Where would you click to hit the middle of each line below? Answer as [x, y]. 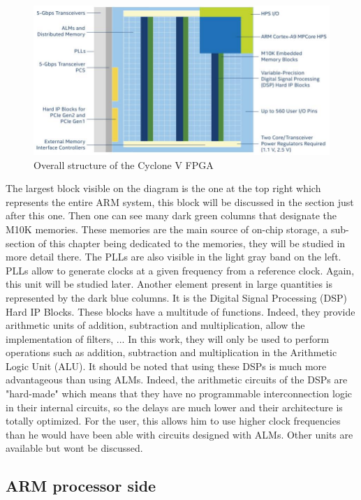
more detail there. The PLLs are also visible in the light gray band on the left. [174, 257]
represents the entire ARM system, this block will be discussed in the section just [180, 201]
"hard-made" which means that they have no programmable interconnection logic [179, 394]
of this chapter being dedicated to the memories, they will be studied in [192, 243]
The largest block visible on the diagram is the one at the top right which [163, 188]
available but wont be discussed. [74, 448]
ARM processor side [81, 486]
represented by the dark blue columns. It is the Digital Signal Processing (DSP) [177, 297]
